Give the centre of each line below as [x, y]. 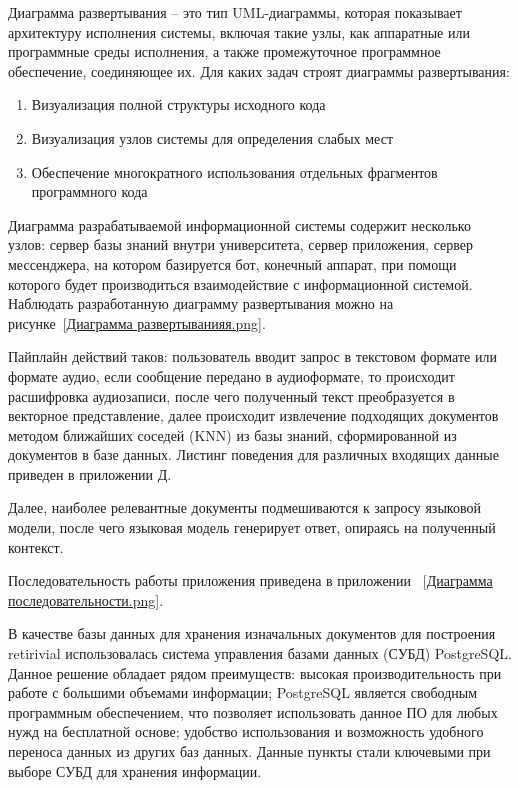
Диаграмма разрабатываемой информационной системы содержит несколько [239, 224]
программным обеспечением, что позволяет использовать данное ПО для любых [253, 711]
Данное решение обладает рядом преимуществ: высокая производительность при [255, 672]
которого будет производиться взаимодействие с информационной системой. [240, 283]
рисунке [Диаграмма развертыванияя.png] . [137, 322]
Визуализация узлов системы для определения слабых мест [212, 137]
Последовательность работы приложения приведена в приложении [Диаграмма [250, 580]
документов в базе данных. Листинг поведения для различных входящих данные [253, 454]
